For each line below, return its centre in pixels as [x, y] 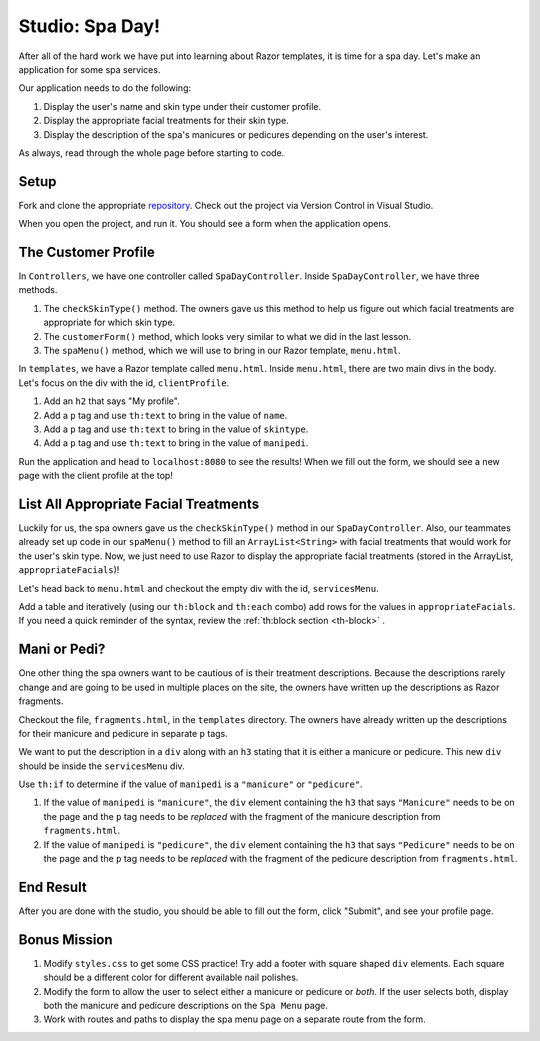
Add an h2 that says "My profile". [111, 401]
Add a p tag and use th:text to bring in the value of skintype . [176, 429]
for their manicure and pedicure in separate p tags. [123, 733]
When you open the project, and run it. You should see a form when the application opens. [205, 224]
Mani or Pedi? [62, 649]
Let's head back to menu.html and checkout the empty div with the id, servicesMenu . [198, 588]
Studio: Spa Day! [89, 26]
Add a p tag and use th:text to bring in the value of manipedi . [176, 443]
